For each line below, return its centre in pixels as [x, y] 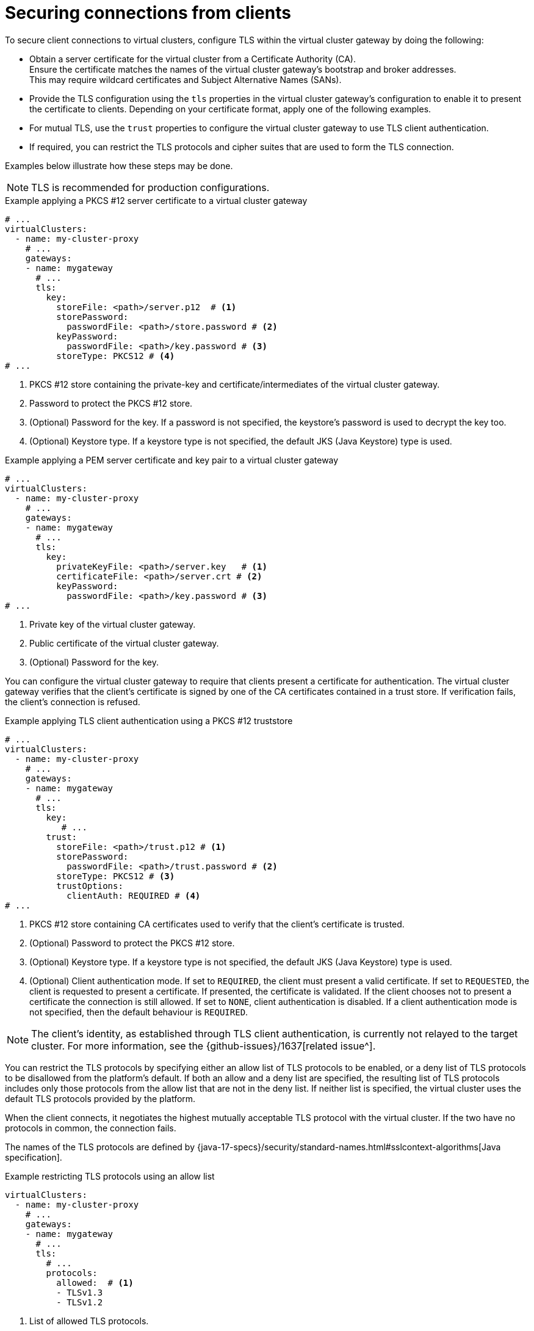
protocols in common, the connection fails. [91, 1128]
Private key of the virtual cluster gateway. [113, 624]
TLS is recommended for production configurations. [150, 187]
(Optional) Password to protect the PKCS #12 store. [132, 943]
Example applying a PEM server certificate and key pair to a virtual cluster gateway [172, 460]
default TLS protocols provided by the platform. [100, 1098]
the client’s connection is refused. [73, 702]
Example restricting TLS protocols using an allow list [110, 1176]
